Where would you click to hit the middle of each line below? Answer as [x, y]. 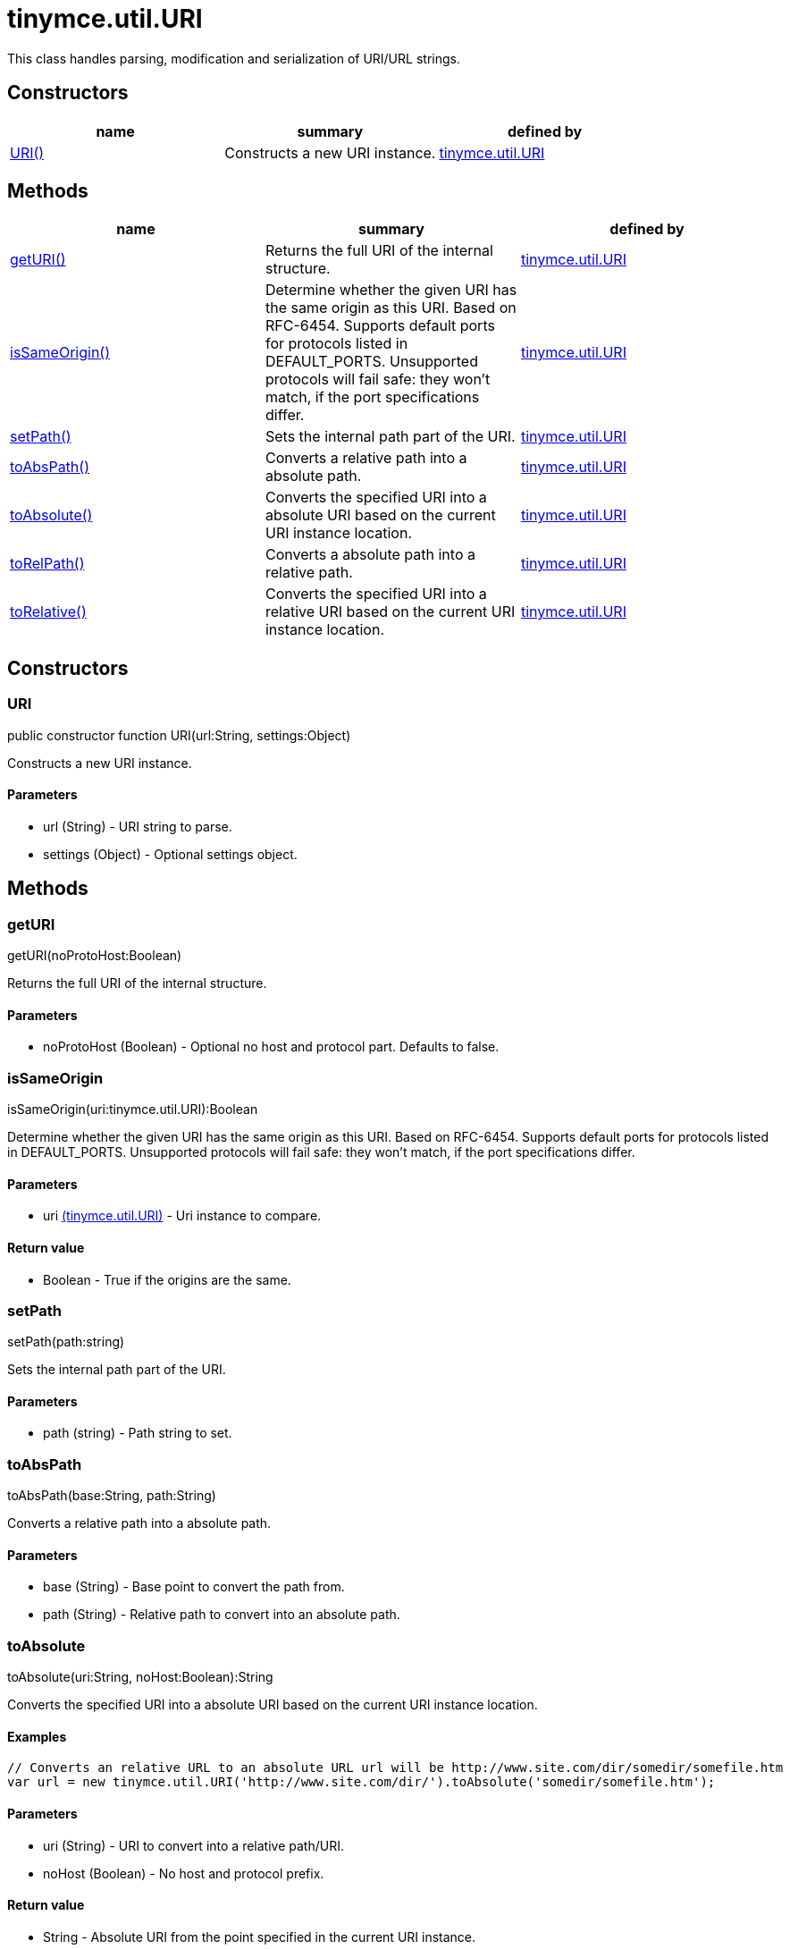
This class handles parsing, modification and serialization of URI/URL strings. [234, 58]
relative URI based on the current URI [390, 612]
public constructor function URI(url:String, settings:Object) [179, 735]
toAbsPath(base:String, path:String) [112, 1496]
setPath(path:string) [66, 1342]
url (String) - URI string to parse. [138, 826]
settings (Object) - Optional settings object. [170, 854]
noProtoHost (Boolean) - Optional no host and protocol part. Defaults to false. [271, 1047]
